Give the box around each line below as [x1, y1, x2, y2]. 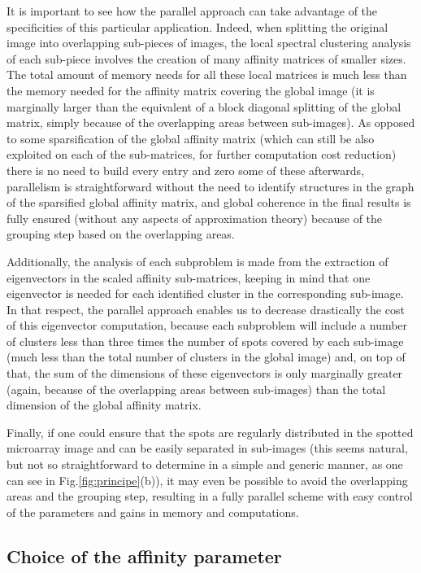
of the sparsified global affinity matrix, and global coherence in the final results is [7, 194, 411, 211]
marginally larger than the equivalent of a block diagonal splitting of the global [7, 98, 401, 115]
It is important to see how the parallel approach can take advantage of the [7, 2, 378, 19]
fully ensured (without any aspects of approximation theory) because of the [7, 209, 383, 226]
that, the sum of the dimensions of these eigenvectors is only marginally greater [7, 365, 403, 382]
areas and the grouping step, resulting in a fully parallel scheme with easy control [7, 488, 413, 505]
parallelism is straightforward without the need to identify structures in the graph [7, 177, 414, 195]
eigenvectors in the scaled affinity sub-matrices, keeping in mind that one [7, 269, 371, 286]
